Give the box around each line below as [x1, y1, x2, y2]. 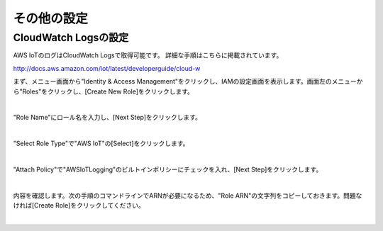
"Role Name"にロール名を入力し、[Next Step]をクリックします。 [13, 113, 202, 122]
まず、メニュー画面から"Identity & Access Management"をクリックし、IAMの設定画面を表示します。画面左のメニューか [13, 77, 363, 86]
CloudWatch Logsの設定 [13, 31, 129, 44]
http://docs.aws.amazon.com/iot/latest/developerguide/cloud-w [13, 64, 201, 72]
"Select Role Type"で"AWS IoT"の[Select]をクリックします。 [13, 139, 189, 148]
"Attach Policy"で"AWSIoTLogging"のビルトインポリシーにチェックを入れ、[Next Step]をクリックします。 [13, 165, 323, 174]
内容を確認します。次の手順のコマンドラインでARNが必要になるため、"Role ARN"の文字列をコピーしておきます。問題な [13, 191, 362, 200]
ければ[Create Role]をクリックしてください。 [13, 201, 145, 210]
